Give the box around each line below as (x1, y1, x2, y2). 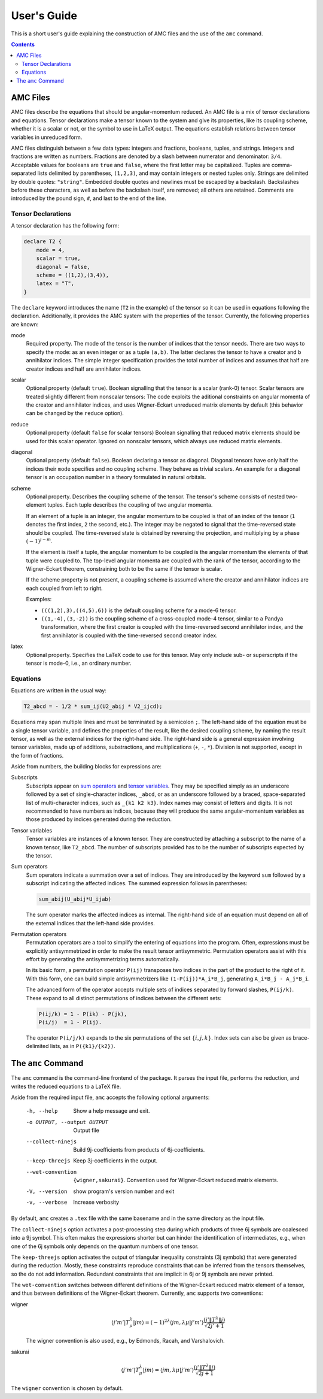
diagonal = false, (36, 264, 90, 270)
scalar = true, (36, 255, 81, 262)
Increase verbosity (73, 1198, 120, 1206)
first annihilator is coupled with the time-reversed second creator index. (41, 632, 218, 639)
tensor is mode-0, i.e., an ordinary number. (26, 659, 132, 667)
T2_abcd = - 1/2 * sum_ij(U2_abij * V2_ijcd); (23, 703, 163, 710)
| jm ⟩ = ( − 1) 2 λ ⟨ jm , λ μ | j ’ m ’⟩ (132, 1318, 204, 1326)
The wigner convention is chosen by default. (11, 1385, 123, 1392)
